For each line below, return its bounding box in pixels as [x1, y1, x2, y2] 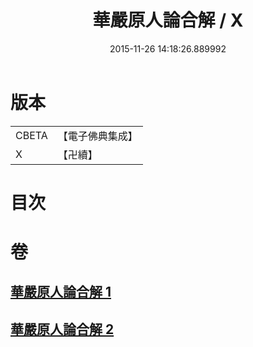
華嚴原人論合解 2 [10, 321, 115, 338]
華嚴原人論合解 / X [92, 9, 244, 32]
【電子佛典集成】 [57, 129, 138, 143]
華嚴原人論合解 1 [10, 284, 112, 301]
